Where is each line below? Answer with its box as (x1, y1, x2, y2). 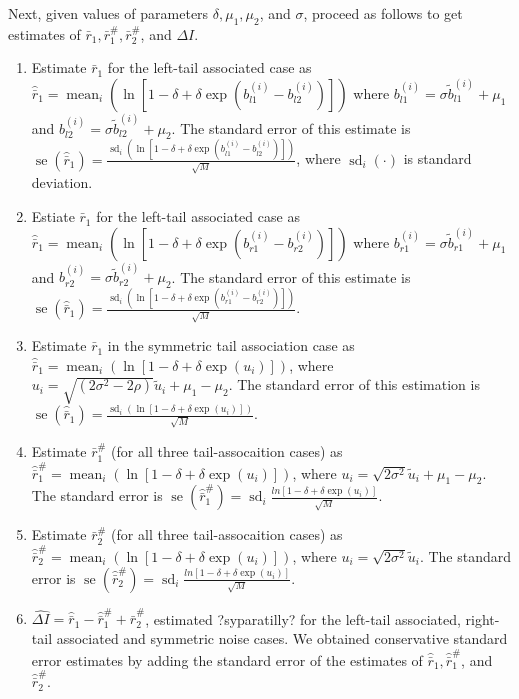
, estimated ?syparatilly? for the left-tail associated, (145, 608, 461, 629)
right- (465, 608, 500, 629)
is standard (403, 148, 472, 169)
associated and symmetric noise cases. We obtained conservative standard (56, 628, 508, 649)
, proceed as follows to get (303, 3, 463, 23)
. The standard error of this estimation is (228, 374, 480, 395)
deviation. (31, 172, 93, 193)
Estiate (31, 206, 75, 227)
